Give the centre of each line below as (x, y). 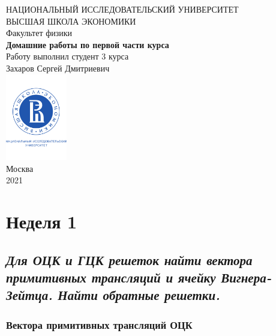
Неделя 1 (42, 221)
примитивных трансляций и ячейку (111, 277)
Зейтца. (29, 295)
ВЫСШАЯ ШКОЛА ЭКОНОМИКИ (71, 21)
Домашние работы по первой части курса (88, 44)
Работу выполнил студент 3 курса (67, 56)
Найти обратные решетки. (139, 295)
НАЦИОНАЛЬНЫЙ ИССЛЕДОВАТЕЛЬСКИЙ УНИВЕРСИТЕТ (122, 9)
